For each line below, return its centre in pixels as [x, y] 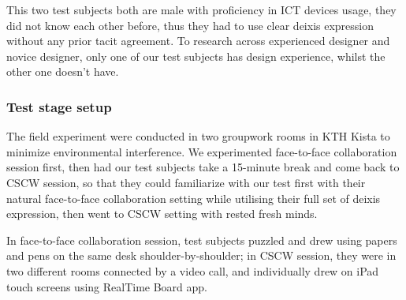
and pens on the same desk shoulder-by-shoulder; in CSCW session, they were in [201, 255]
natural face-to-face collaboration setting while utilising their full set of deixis [194, 198]
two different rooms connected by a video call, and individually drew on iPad [193, 270]
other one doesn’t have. [63, 71]
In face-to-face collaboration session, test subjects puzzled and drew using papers [202, 240]
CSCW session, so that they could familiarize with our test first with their [186, 182]
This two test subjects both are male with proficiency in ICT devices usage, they [201, 9]
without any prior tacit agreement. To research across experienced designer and [198, 41]
